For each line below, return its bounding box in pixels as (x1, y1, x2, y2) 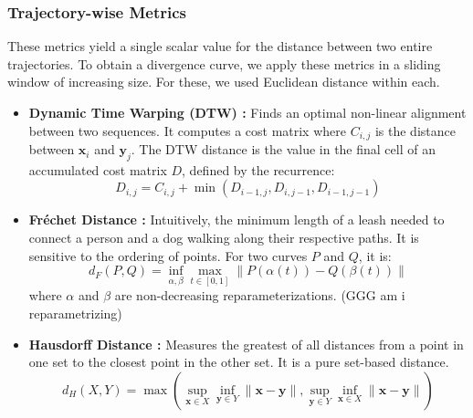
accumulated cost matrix (28, 160, 167, 179)
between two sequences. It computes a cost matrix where (28, 120, 346, 140)
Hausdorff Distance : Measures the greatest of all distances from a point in (28, 334, 464, 353)
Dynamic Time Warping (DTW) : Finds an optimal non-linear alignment (28, 103, 467, 121)
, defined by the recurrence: (182, 160, 335, 179)
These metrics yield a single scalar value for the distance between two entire (7, 37, 433, 56)
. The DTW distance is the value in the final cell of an (131, 140, 436, 159)
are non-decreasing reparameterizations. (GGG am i (114, 286, 405, 305)
